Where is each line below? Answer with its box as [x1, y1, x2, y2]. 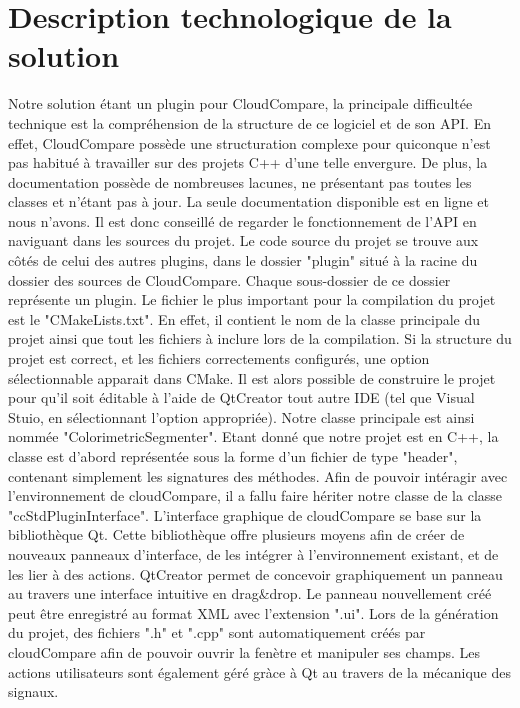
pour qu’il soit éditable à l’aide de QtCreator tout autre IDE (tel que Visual [8, 387, 475, 408]
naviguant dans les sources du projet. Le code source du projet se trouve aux [8, 230, 479, 251]
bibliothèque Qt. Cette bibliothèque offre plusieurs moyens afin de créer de [8, 524, 465, 545]
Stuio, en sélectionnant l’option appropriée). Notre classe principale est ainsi [8, 406, 475, 427]
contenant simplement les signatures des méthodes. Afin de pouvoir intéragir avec [8, 465, 508, 486]
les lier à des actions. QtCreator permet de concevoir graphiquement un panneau [8, 563, 503, 584]
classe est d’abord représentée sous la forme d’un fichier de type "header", [8, 446, 458, 466]
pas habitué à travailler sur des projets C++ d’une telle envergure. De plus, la [8, 152, 488, 173]
